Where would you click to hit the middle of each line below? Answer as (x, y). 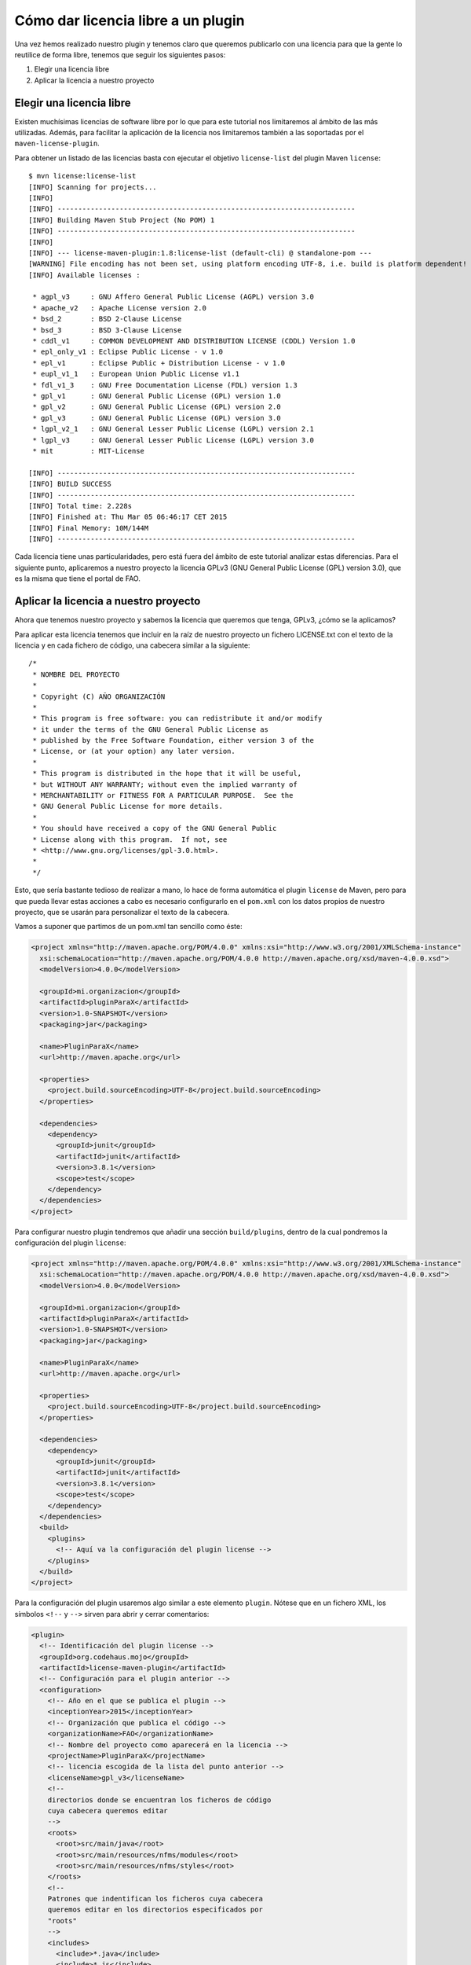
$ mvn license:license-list (82, 176)
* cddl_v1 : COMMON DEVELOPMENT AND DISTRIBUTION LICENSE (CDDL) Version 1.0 (194, 341)
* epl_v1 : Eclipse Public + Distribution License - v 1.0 (159, 363)
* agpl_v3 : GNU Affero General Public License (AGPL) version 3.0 (173, 297)
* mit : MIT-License (89, 451)
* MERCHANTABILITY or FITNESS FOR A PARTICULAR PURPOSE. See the (163, 795)
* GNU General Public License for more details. (128, 806)
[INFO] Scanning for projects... (93, 187)
